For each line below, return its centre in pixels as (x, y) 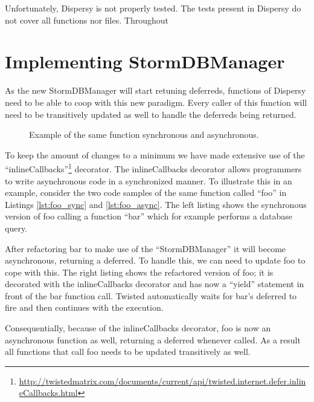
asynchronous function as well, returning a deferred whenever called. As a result (153, 339)
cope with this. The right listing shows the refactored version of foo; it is (139, 272)
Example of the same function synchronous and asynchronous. (144, 135)
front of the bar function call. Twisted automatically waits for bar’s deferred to (151, 295)
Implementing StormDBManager (145, 61)
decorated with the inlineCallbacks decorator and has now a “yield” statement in (155, 284)
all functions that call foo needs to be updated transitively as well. (128, 352)
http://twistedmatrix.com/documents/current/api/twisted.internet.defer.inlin (162, 381)
